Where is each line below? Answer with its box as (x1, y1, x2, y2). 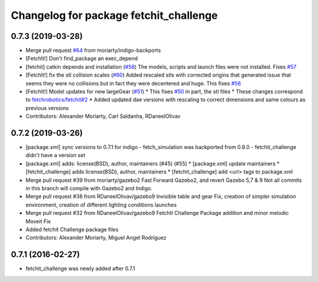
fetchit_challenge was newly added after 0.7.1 (25, 265, 135, 272)
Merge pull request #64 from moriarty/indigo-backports (25, 47, 161, 54)
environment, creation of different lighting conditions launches (25, 201, 177, 208)
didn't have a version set (25, 152, 85, 159)
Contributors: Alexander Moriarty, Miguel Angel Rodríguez (25, 234, 167, 241)
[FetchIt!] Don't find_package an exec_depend (25, 55, 138, 62)
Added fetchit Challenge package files (25, 226, 119, 233)
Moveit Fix (25, 218, 51, 225)
